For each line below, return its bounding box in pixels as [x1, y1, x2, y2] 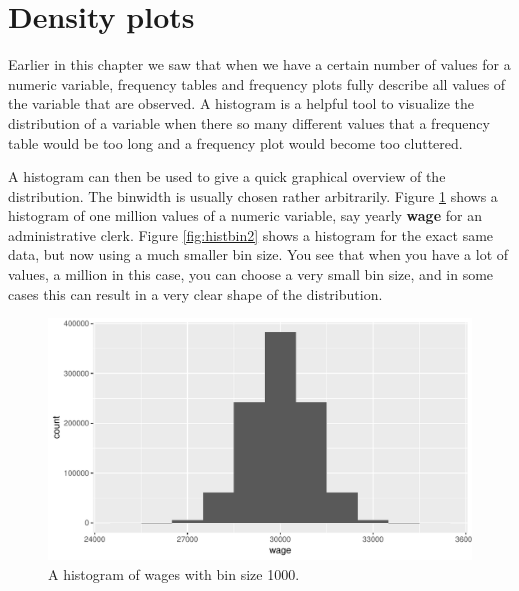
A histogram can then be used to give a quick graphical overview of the [8, 166, 446, 187]
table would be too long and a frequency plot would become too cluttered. [8, 132, 463, 153]
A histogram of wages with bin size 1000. [48, 564, 300, 585]
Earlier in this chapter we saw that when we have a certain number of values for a [8, 54, 511, 75]
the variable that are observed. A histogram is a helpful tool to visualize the [8, 93, 474, 114]
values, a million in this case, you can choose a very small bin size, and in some [8, 264, 494, 285]
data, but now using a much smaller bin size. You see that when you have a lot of [8, 244, 509, 265]
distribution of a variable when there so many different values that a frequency [8, 112, 490, 133]
